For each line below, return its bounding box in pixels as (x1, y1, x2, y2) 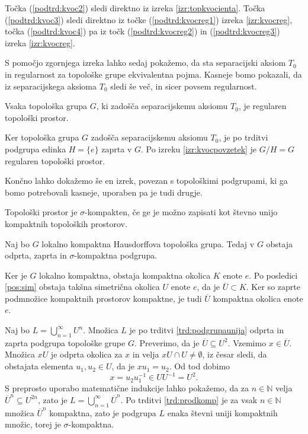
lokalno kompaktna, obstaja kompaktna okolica (39, 269, 211, 281)
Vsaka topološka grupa (5, 100, 88, 112)
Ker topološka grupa (5, 131, 79, 143)
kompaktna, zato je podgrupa (49, 406, 156, 419)
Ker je (5, 269, 27, 281)
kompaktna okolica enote (213, 292, 303, 304)
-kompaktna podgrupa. (74, 249, 158, 261)
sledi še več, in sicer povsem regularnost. (110, 79, 257, 92)
